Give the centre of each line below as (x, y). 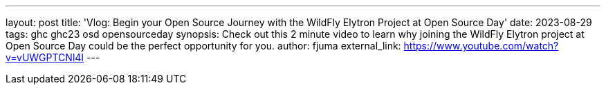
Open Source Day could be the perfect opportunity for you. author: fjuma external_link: (203, 46)
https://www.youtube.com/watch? (481, 46)
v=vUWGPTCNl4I (45, 57)
